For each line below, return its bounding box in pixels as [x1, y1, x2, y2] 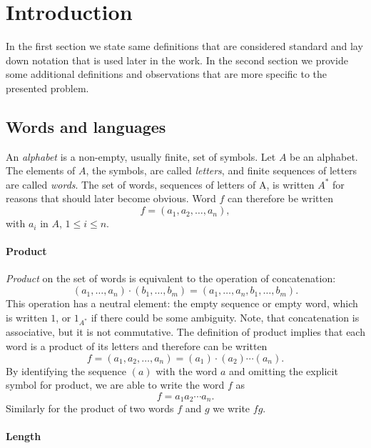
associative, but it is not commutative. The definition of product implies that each [6, 324, 365, 339]
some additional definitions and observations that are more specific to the [6, 66, 327, 81]
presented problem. [6, 80, 89, 95]
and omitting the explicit [228, 363, 338, 378]
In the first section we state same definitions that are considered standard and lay [6, 39, 363, 54]
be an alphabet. [290, 149, 358, 164]
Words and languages [6, 115, 166, 137]
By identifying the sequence [6, 363, 127, 378]
